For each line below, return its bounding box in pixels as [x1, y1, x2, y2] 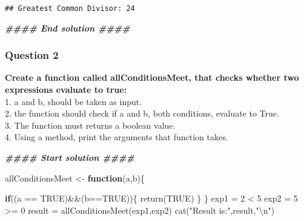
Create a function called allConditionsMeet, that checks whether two [5, 71, 299, 84]
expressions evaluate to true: [5, 83, 127, 96]
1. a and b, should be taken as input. [5, 95, 142, 107]
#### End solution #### [5, 21, 130, 34]
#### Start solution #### [5, 151, 134, 164]
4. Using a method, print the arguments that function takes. [5, 131, 228, 143]
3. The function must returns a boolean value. [5, 118, 176, 131]
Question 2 [5, 47, 59, 63]
